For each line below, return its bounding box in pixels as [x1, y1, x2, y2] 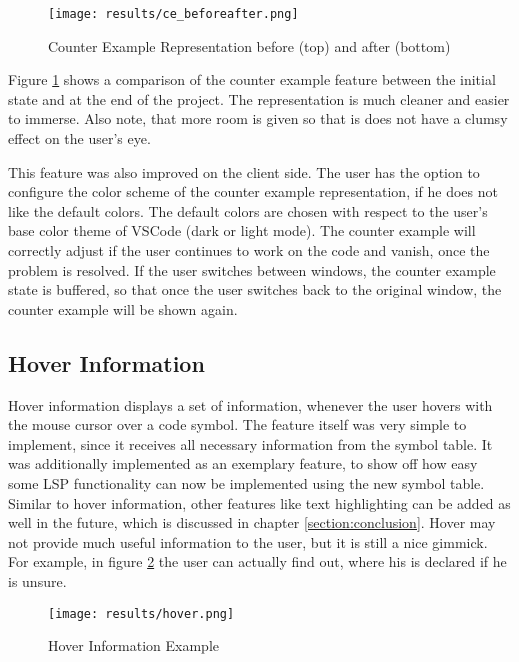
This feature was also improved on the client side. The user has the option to [8, 161, 480, 182]
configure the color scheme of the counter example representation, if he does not [8, 181, 498, 202]
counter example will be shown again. [8, 298, 238, 319]
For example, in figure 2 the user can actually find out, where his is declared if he [8, 551, 507, 572]
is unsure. [8, 570, 67, 591]
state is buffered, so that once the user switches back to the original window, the [8, 279, 502, 300]
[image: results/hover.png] [48, 606, 235, 621]
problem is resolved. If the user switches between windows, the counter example [8, 259, 496, 280]
